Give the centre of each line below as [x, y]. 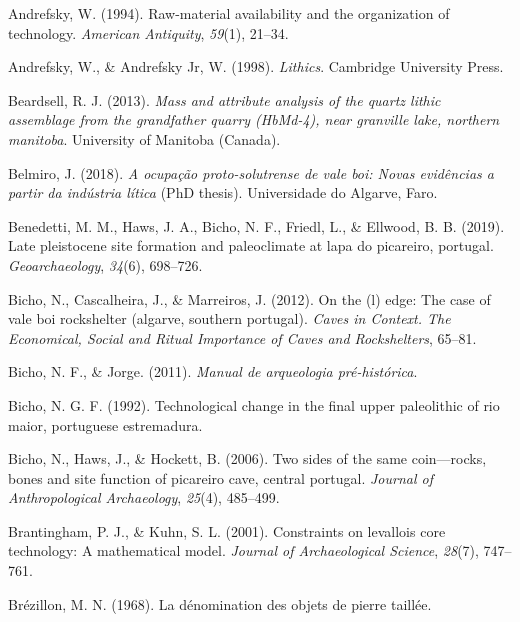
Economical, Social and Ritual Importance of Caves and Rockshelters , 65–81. [242, 337]
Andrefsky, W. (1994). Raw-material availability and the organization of [229, 13]
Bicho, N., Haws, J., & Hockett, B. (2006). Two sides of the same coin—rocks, [247, 458]
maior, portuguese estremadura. [105, 424]
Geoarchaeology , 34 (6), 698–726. [105, 264]
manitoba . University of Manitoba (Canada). [144, 138]
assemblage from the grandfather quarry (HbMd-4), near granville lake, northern [254, 119]
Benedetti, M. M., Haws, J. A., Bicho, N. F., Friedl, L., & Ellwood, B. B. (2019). [256, 225]
